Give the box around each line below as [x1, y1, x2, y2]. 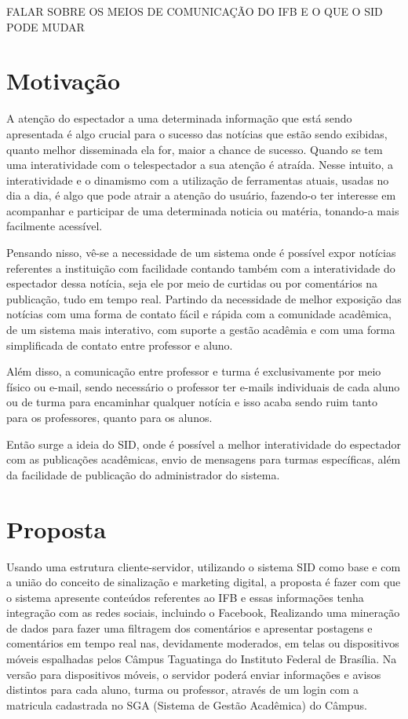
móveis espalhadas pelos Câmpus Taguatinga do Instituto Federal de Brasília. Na [6, 651, 397, 667]
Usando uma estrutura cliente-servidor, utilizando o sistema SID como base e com [6, 558, 401, 574]
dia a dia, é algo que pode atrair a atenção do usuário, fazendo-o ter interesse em [6, 187, 396, 204]
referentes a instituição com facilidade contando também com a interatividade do [6, 259, 395, 276]
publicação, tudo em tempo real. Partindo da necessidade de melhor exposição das [6, 290, 402, 306]
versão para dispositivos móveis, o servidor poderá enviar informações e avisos [6, 666, 381, 682]
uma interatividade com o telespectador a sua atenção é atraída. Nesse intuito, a [6, 156, 394, 173]
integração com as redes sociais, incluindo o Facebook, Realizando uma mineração [6, 604, 400, 621]
